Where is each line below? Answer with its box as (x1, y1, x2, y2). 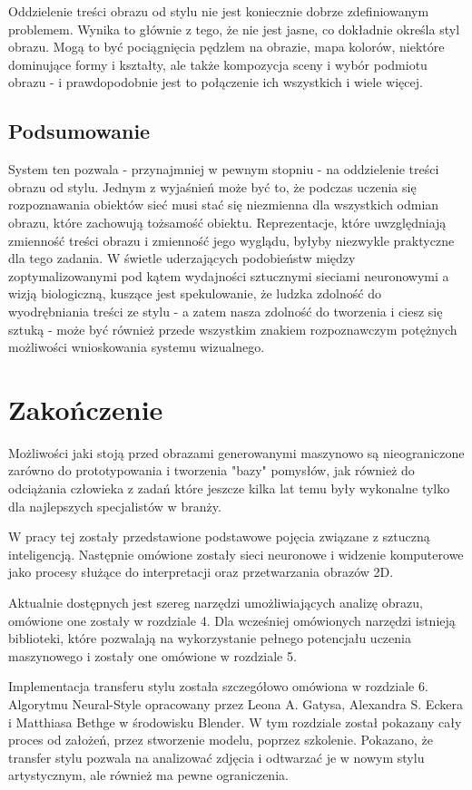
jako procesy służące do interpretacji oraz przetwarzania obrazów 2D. (8, 562, 394, 581)
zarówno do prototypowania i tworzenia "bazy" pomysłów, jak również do (8, 461, 415, 480)
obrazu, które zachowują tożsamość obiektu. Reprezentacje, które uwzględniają (8, 212, 447, 231)
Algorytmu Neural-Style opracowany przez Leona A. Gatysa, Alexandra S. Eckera (8, 694, 463, 713)
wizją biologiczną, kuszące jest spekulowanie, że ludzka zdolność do (8, 284, 381, 303)
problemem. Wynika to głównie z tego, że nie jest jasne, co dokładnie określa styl (8, 19, 460, 38)
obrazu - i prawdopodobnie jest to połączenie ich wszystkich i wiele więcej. (8, 73, 423, 92)
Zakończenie (8, 390, 163, 427)
